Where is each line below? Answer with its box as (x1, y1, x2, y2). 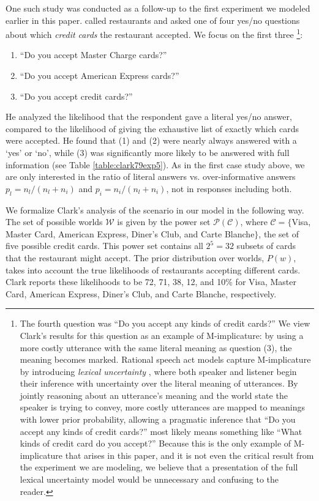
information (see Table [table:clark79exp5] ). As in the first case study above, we (6, 158, 305, 171)
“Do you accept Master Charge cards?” (20, 48, 167, 61)
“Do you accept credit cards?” (20, 89, 133, 102)
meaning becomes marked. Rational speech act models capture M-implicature (20, 353, 311, 366)
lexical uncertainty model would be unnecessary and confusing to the (20, 473, 279, 486)
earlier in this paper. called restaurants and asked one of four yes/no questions (6, 13, 300, 26)
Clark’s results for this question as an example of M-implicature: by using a (20, 328, 304, 341)
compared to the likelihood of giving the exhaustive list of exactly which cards (6, 122, 299, 135)
